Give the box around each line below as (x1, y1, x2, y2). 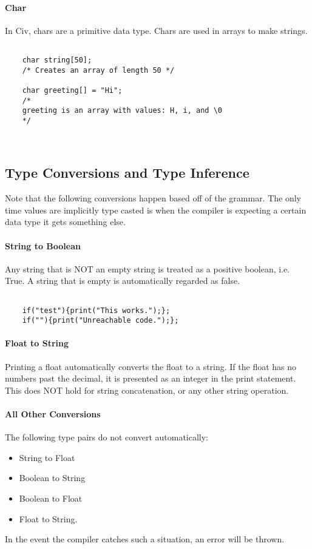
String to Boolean (5, 239, 81, 252)
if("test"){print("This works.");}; (22, 306, 171, 315)
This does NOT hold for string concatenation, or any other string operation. (5, 383, 289, 396)
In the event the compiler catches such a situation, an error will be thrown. (5, 533, 285, 545)
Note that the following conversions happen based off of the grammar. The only (5, 192, 302, 204)
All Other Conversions (5, 408, 101, 420)
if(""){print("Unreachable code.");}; (22, 316, 179, 325)
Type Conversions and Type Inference (5, 163, 249, 182)
